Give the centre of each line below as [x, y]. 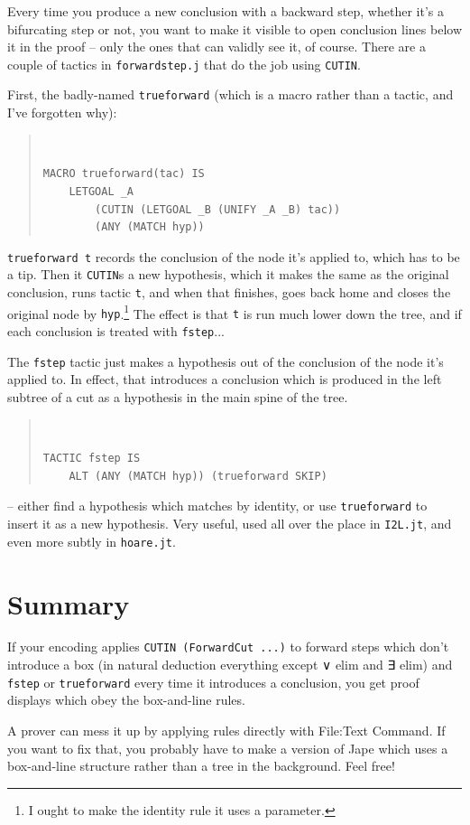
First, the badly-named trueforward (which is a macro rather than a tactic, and [230, 94]
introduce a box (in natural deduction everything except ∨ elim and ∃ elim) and [230, 665]
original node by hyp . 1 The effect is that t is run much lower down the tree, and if [235, 312]
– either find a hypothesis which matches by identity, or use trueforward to [217, 506]
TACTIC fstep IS [92, 459]
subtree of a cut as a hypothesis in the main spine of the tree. [178, 396]
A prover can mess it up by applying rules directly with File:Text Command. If [226, 730]
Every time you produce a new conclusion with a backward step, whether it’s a [226, 11]
